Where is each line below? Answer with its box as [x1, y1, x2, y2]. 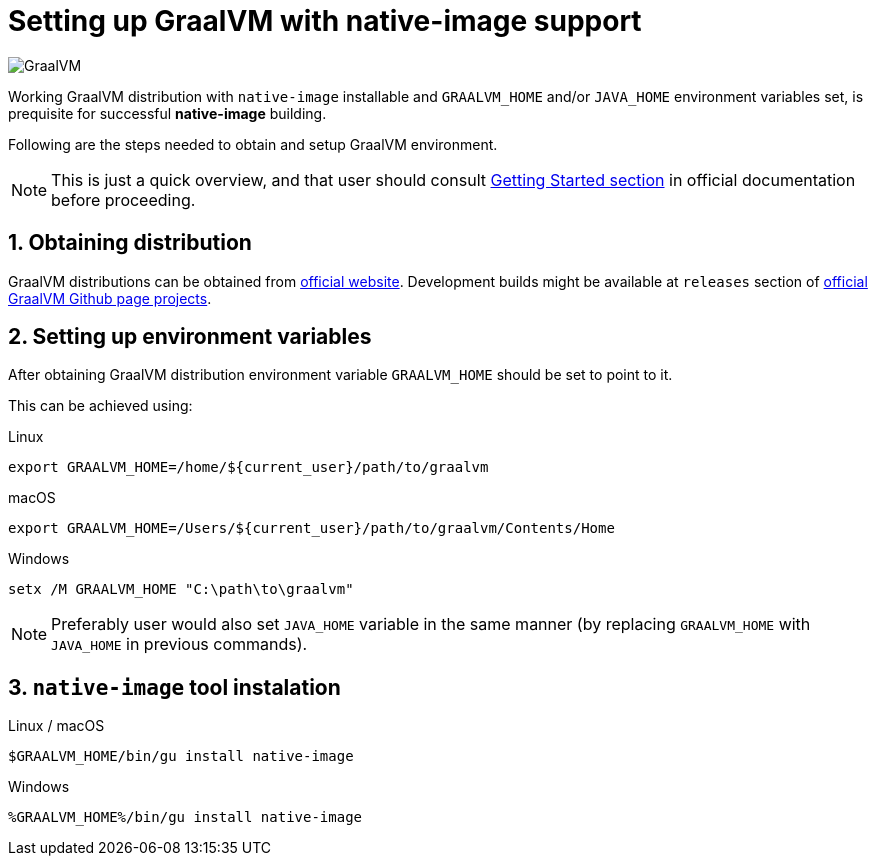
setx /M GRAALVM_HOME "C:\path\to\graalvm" [8, 581, 354, 598]
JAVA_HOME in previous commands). [51, 634, 308, 655]
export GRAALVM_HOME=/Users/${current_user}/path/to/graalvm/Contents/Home [8, 520, 615, 537]
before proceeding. [51, 189, 196, 210]
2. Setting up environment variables [8, 324, 372, 350]
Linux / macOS [8, 717, 105, 735]
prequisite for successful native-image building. [8, 104, 327, 122]
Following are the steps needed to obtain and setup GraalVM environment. [8, 135, 498, 153]
